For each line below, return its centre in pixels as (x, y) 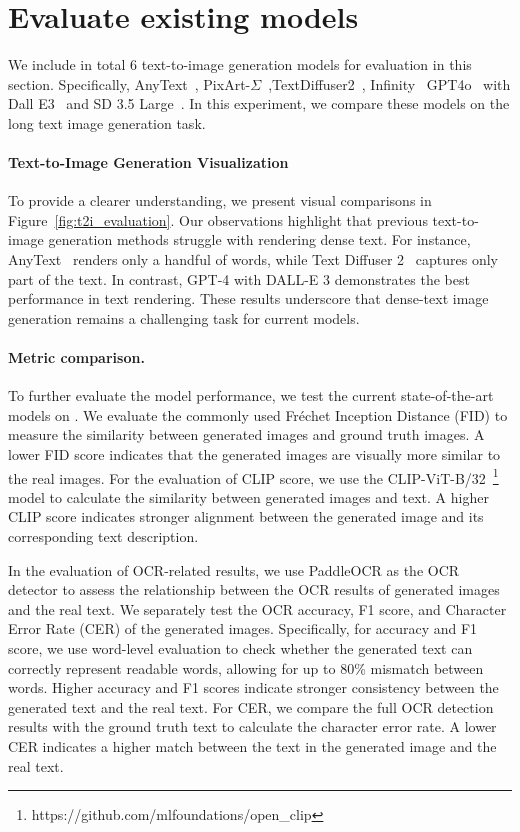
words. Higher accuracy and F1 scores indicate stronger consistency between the (253, 687)
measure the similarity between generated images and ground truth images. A (246, 434)
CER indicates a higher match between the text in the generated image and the (252, 746)
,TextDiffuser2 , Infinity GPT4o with (389, 83)
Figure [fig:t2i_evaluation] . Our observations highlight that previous (218, 219)
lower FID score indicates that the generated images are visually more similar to (254, 454)
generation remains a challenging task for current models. (184, 317)
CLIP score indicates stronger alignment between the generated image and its (246, 516)
